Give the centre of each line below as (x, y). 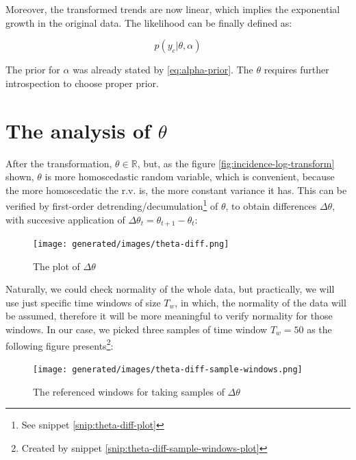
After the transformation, (59, 163)
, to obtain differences (271, 205)
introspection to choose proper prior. (82, 83)
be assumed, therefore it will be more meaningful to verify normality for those (169, 316)
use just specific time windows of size (83, 302)
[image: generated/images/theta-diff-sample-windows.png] (168, 369)
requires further (296, 70)
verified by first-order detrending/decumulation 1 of (112, 205)
